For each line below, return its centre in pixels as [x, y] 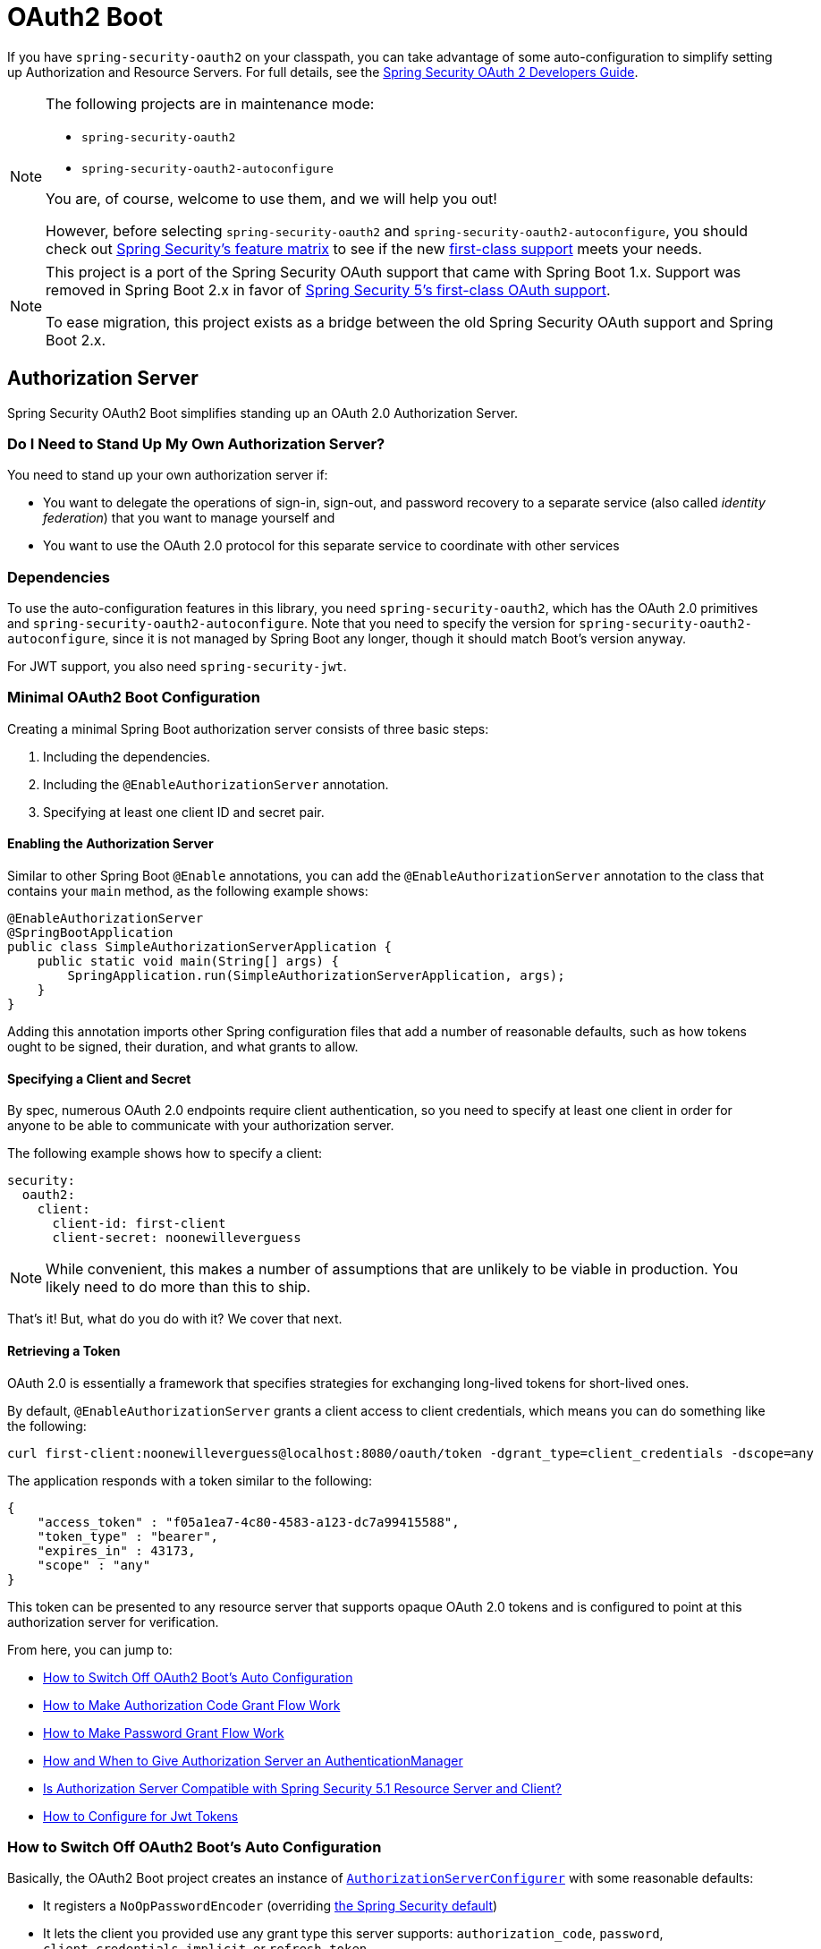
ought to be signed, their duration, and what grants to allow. [183, 1047]
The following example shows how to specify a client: [165, 1153]
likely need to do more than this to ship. [178, 1287]
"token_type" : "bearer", [128, 1536]
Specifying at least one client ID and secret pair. [184, 812]
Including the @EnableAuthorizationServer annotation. [216, 784]
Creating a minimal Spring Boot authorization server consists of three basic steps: [248, 728]
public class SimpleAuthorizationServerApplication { [199, 947]
